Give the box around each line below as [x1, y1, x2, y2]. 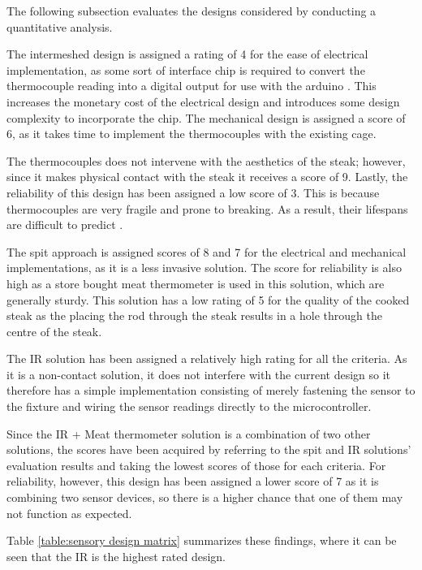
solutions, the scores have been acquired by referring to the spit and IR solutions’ [6, 441, 411, 458]
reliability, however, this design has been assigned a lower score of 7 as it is [6, 473, 379, 490]
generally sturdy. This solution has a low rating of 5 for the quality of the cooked [6, 291, 410, 308]
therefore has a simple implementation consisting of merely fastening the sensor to [6, 382, 416, 399]
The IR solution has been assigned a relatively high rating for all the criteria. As [6, 350, 407, 367]
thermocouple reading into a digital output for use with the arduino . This [6, 77, 377, 94]
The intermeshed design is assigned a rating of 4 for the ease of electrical [6, 45, 368, 63]
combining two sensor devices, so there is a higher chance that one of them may [6, 489, 403, 506]
